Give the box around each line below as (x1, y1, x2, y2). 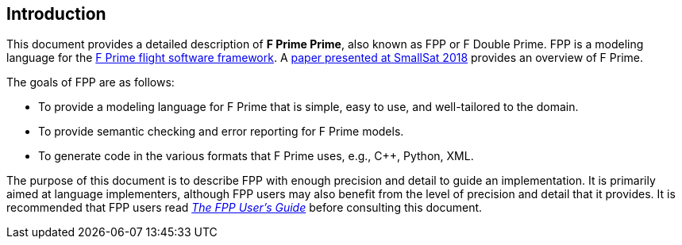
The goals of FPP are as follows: (6, 75, 175, 90)
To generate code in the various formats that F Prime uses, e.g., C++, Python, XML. (38, 149, 474, 163)
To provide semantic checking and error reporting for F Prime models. (38, 124, 404, 139)
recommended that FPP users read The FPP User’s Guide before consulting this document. (6, 201, 483, 215)
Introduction (6, 4, 106, 24)
